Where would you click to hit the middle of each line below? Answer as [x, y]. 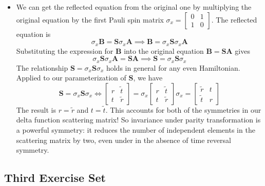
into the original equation [164, 50]
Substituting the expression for [65, 50]
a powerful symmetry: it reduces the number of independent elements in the [136, 130]
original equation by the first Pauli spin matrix [90, 19]
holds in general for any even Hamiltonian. [173, 67]
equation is [33, 34]
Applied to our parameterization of [71, 78]
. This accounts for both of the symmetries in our [183, 109]
